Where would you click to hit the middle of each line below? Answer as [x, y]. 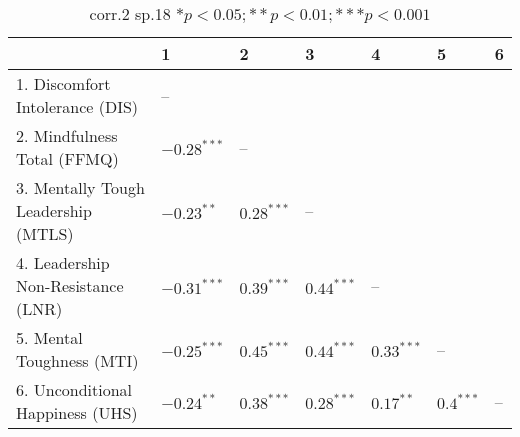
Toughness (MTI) [77, 360]
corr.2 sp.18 [130, 13]
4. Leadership [63, 262]
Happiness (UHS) [77, 412]
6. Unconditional [74, 389]
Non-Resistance [70, 285]
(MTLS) [45, 233]
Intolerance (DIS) [77, 106]
